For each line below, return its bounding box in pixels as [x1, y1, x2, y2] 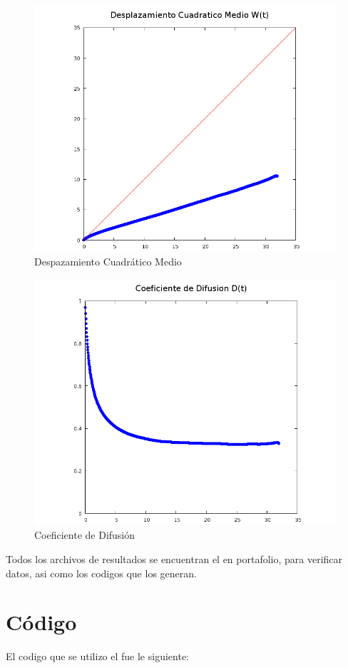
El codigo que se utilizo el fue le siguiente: [6, 649, 189, 664]
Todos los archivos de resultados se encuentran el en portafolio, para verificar [6, 552, 343, 567]
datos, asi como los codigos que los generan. [6, 565, 197, 580]
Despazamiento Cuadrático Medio [34, 254, 182, 269]
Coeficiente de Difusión [34, 527, 135, 542]
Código [6, 607, 77, 637]
